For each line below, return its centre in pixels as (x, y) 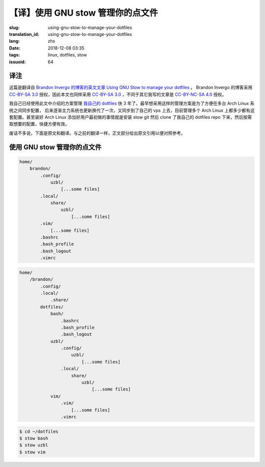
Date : (15, 48)
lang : (14, 41)
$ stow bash (34, 438)
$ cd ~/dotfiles (39, 431)
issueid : (17, 62)
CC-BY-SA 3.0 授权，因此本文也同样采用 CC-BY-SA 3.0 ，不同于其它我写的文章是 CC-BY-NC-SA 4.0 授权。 (118, 94)
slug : (14, 27)
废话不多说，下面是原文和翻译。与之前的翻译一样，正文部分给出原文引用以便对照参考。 (97, 133)
